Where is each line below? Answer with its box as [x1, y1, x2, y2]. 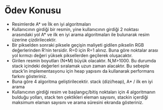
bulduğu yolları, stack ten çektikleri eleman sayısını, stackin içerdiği [11, 94, 148, 100]
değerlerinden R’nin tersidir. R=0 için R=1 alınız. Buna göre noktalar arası [11, 47, 159, 53]
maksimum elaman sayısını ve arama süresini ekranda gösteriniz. [11, 99, 144, 105]
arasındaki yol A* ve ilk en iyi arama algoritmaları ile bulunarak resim [11, 31, 150, 37]
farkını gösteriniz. [11, 73, 47, 79]
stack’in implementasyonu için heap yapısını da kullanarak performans [11, 68, 155, 74]
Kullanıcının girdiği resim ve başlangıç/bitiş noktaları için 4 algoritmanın [11, 89, 156, 95]
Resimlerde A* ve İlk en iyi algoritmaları [11, 21, 91, 27]
